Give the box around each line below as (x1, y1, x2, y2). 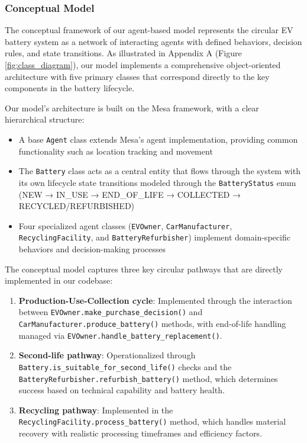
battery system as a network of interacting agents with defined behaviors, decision (5, 35, 302, 47)
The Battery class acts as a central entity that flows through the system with (18, 165, 300, 177)
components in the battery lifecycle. (5, 82, 135, 94)
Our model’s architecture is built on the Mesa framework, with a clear (5, 101, 259, 114)
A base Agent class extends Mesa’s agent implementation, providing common (18, 133, 298, 145)
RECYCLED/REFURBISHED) (18, 200, 135, 212)
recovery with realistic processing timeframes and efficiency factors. (18, 427, 263, 439)
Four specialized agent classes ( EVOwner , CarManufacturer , (18, 219, 232, 232)
